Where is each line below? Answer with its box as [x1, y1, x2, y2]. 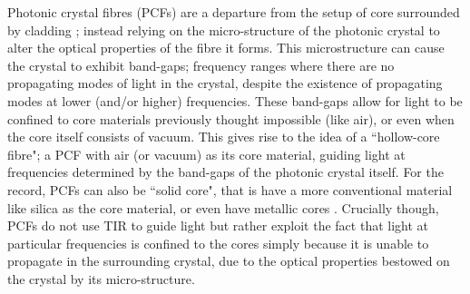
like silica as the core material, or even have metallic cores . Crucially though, [7, 198, 439, 217]
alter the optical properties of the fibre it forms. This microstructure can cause [7, 38, 445, 57]
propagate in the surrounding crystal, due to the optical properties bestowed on [7, 251, 450, 270]
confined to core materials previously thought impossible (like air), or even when [7, 109, 455, 128]
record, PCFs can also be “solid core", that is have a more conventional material [7, 180, 453, 199]
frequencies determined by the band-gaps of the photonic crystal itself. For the [7, 162, 444, 181]
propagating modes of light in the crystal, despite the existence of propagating [7, 73, 443, 93]
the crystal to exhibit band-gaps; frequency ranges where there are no [7, 55, 395, 74]
